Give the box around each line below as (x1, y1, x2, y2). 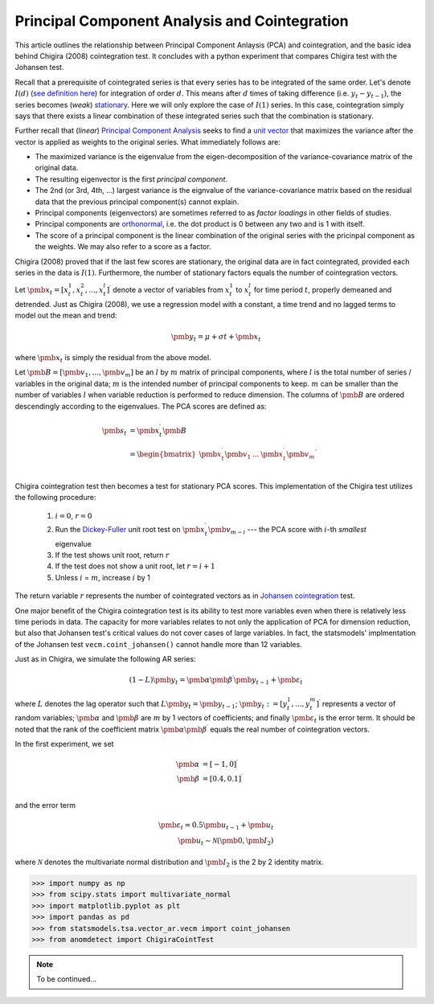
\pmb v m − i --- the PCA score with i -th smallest (207, 524, 367, 536)
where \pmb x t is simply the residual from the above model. (14, 353, 212, 364)
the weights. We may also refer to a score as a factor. (35, 242, 212, 252)
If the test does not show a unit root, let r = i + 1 (55, 561, 216, 571)
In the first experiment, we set (14, 740, 114, 749)
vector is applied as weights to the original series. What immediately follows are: (14, 137, 280, 146)
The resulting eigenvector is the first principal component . (35, 174, 228, 184)
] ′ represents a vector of (316, 698, 396, 708)
